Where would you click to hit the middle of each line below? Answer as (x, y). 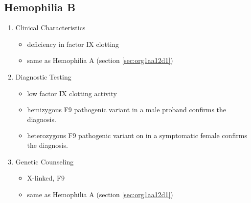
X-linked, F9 (46, 178)
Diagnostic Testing (43, 76)
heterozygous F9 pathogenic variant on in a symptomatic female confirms (137, 135)
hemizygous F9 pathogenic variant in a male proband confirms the (127, 110)
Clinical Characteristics (50, 28)
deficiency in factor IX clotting (73, 44)
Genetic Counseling (45, 161)
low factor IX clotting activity (72, 93)
